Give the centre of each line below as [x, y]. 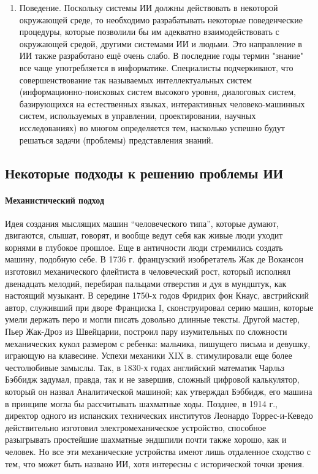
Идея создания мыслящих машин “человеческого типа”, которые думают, [142, 223]
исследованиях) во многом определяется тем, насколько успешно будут [152, 127]
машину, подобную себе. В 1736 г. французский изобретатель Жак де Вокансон [154, 259]
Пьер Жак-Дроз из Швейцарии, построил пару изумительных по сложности [146, 331]
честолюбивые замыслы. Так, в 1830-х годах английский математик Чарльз [145, 367]
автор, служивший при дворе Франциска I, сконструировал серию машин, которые [159, 307]
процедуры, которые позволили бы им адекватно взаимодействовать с [149, 32]
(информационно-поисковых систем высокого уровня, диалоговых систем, [157, 92]
